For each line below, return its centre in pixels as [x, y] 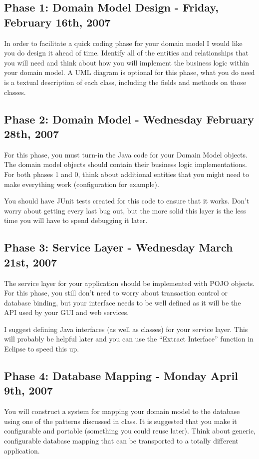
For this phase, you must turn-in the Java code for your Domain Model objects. [126, 154]
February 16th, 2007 [57, 22]
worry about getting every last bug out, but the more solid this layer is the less [125, 210]
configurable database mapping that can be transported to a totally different [121, 441]
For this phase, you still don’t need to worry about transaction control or [116, 293]
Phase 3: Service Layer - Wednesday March [119, 247]
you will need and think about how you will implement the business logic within [127, 62]
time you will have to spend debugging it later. [76, 220]
